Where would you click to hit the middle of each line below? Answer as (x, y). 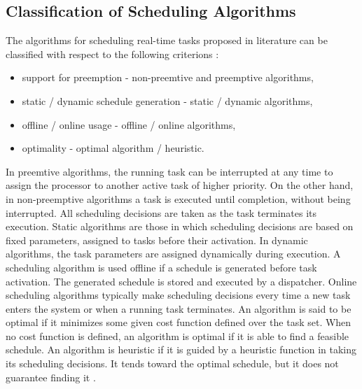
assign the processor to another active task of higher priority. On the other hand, (180, 185)
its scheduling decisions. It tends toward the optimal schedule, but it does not (172, 363)
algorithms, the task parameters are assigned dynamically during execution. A (173, 254)
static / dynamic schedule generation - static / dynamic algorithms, (167, 100)
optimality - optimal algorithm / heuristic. (113, 148)
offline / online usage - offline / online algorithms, (129, 124)
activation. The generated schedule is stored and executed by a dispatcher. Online (181, 281)
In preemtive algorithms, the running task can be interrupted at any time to (169, 171)
